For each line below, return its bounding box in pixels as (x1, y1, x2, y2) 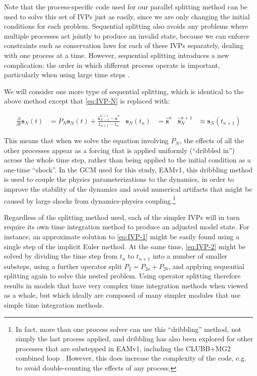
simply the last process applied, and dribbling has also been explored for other (15, 333, 253, 344)
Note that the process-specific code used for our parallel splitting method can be (4, 1, 248, 11)
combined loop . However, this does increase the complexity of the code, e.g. (15, 353, 247, 363)
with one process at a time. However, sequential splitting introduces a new (4, 50, 229, 60)
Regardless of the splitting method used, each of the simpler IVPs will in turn (4, 212, 240, 222)
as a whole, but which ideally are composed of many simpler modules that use (4, 290, 241, 300)
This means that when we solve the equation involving (4, 135, 169, 146)
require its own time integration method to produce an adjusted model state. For (4, 221, 250, 232)
